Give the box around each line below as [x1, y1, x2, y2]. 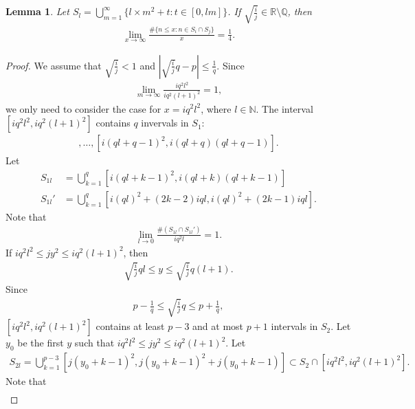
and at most [192, 319, 244, 333]
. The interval [256, 101, 313, 115]
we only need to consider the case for [5, 101, 161, 115]
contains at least [96, 319, 165, 333]
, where [201, 101, 232, 115]
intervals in [271, 319, 318, 333]
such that [74, 335, 115, 350]
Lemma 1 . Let [5, 4, 69, 19]
